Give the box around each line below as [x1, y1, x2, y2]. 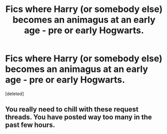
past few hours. [5, 121, 55, 129]
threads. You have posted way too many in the [5, 113, 152, 121]
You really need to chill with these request [5, 105, 138, 113]
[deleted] [5, 90, 24, 96]
